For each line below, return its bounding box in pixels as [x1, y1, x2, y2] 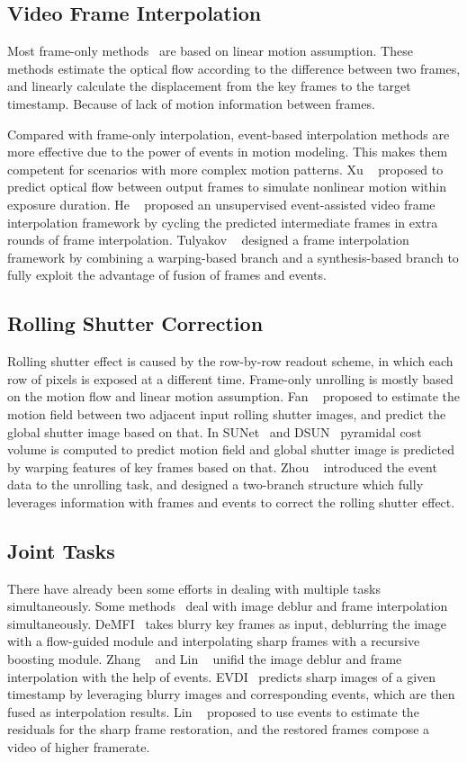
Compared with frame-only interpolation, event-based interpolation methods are [7, 124, 450, 143]
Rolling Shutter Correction [7, 309, 264, 337]
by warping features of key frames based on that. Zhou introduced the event [7, 457, 437, 476]
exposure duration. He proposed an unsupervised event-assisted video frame [7, 194, 436, 213]
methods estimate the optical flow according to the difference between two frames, [7, 58, 461, 77]
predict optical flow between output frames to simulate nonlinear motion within [7, 177, 446, 196]
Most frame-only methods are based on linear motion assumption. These [7, 41, 413, 60]
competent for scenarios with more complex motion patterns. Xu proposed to [7, 159, 444, 178]
